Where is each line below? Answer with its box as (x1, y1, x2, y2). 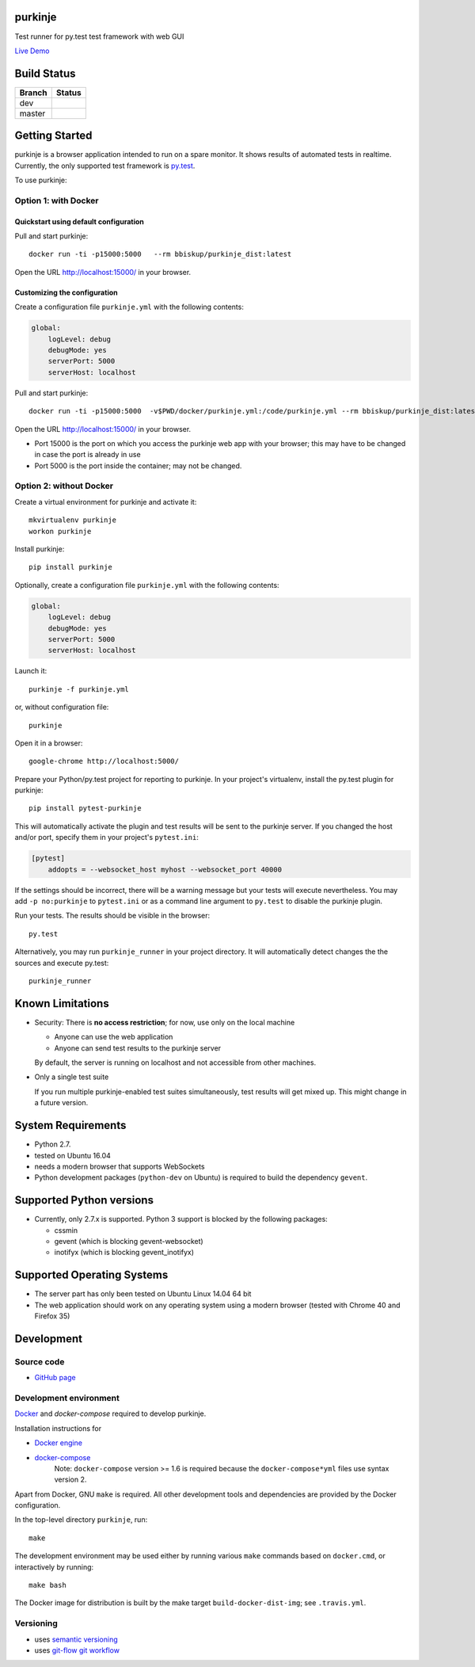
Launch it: (14, 666, 47, 676)
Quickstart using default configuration (14, 216, 144, 226)
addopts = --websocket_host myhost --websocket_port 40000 (47, 864, 283, 874)
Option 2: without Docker (14, 480, 114, 491)
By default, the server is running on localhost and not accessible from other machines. (34, 1058, 317, 1067)
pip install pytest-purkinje (28, 804, 142, 813)
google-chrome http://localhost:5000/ (28, 757, 180, 766)
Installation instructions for (14, 1423, 102, 1433)
